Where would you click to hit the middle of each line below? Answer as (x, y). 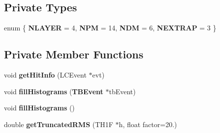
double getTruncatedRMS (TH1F (59, 124)
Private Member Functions (74, 54)
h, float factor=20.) (148, 124)
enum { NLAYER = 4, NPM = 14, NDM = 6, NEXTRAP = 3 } (110, 28)
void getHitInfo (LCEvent (45, 75)
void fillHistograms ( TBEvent (54, 91)
